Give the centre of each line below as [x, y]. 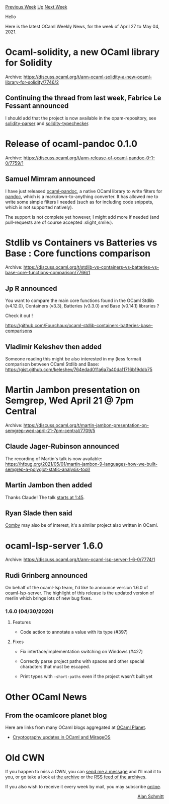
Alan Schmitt [151, 796]
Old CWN [25, 758]
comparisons [19, 331]
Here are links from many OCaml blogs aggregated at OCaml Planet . [76, 727]
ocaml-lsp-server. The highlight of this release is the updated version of [80, 593]
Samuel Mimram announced [50, 179]
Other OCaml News [46, 697]
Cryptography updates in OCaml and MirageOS [61, 737]
